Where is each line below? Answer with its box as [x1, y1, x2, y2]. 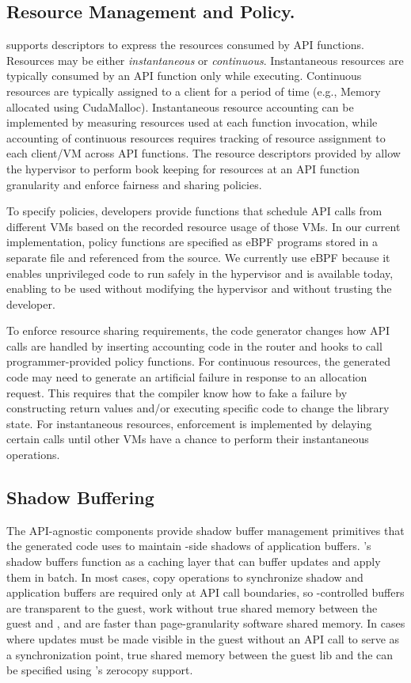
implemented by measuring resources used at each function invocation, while [6, 114, 378, 131]
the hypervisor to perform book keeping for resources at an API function [6, 160, 360, 176]
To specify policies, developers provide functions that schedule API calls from [6, 203, 382, 219]
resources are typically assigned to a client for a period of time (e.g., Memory [6, 82, 381, 99]
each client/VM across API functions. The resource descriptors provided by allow [6, 145, 401, 161]
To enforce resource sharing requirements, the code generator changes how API [6, 322, 390, 339]
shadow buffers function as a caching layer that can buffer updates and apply [6, 553, 381, 570]
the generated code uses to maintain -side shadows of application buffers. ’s [6, 537, 371, 554]
